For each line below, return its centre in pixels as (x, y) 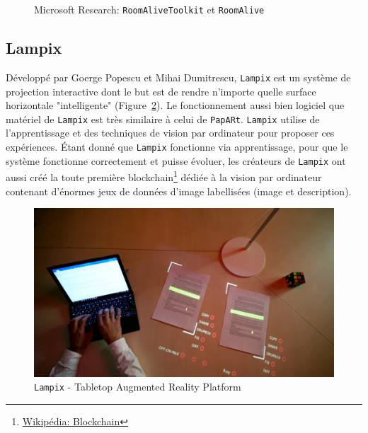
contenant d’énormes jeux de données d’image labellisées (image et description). (179, 191)
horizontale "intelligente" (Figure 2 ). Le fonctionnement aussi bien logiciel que (175, 105)
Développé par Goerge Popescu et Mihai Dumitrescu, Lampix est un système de (178, 77)
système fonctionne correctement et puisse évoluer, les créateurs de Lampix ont (176, 160)
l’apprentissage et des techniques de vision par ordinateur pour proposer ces (170, 133)
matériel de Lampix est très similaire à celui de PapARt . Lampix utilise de (163, 119)
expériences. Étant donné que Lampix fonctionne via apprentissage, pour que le (177, 146)
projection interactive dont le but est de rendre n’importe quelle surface (161, 91)
